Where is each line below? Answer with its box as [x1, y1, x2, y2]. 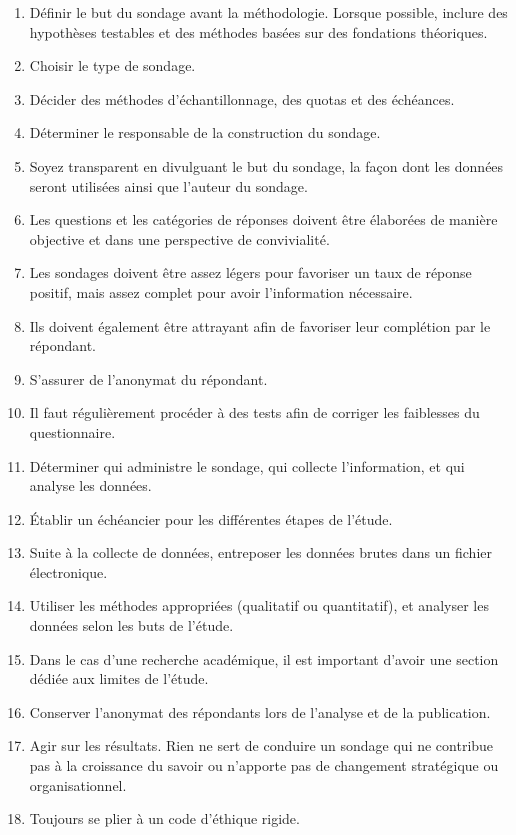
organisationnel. [29, 774, 127, 795]
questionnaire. [29, 421, 116, 442]
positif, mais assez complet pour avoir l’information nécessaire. [29, 281, 413, 302]
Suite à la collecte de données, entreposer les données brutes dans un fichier [29, 542, 492, 563]
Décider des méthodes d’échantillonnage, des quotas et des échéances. [29, 88, 455, 109]
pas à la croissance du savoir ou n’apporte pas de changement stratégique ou [29, 755, 499, 776]
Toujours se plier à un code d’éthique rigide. [29, 808, 300, 829]
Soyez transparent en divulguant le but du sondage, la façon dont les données [29, 155, 504, 176]
